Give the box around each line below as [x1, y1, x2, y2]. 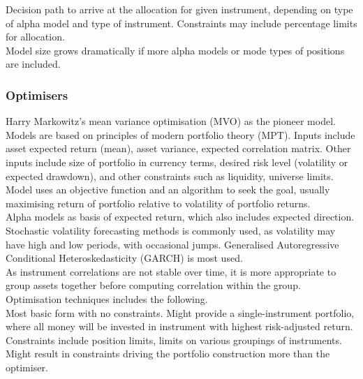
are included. [6, 57, 61, 71]
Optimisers [6, 86, 68, 103]
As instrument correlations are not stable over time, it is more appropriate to [6, 264, 336, 278]
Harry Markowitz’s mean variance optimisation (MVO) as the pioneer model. [6, 114, 336, 128]
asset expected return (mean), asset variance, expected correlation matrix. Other [6, 141, 351, 156]
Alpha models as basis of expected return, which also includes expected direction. [6, 209, 355, 224]
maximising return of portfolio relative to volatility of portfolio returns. [6, 195, 311, 210]
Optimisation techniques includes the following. [6, 291, 208, 306]
